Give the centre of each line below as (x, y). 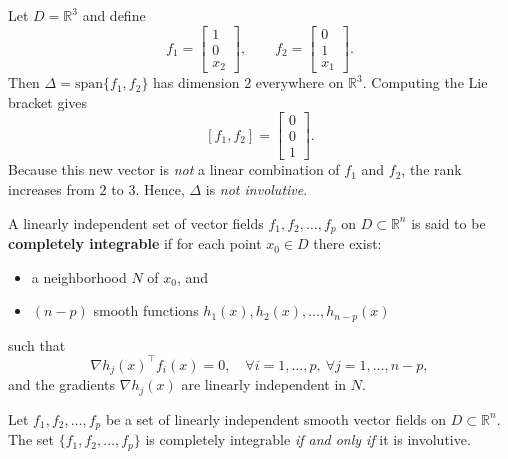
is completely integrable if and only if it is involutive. (308, 439)
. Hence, (160, 189)
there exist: (347, 243)
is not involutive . (256, 189)
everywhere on (299, 82)
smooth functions (146, 310)
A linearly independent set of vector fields (136, 222)
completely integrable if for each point (135, 243)
